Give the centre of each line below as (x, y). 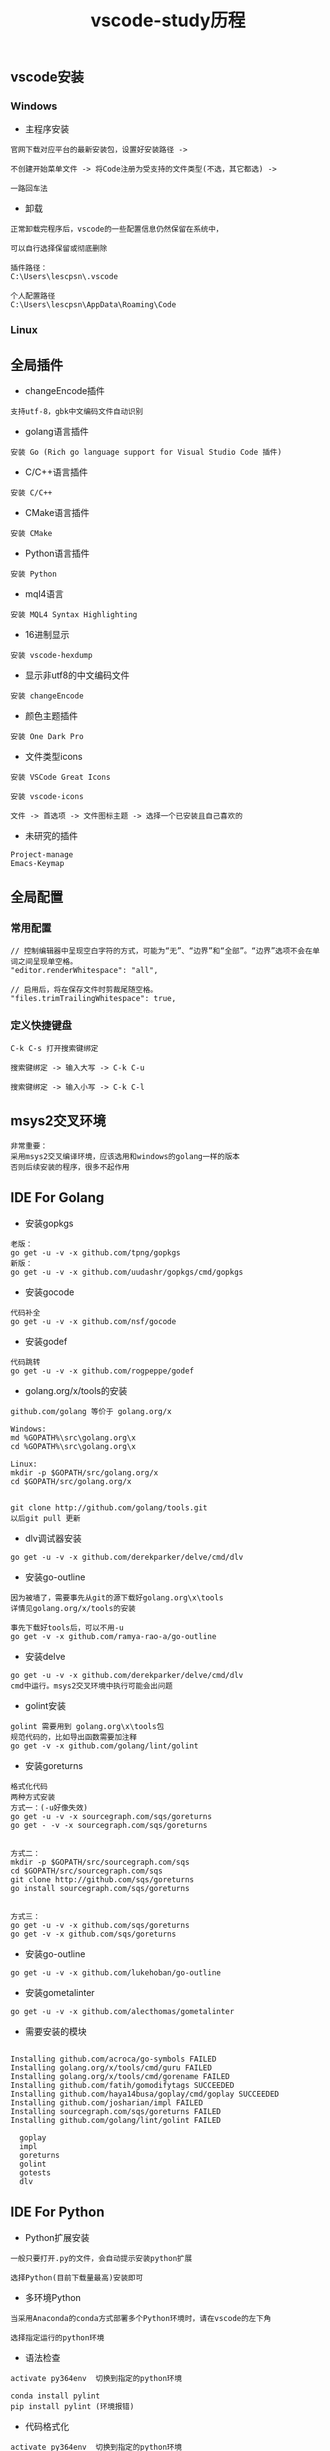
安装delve (45, 1656)
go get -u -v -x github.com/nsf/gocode (93, 1321)
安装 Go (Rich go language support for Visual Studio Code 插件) (146, 452)
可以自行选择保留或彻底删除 (59, 249)
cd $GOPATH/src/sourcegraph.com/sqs (86, 1871)
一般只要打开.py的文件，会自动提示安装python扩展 (101, 2258)
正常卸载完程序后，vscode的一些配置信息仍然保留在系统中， (117, 229)
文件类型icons (53, 757)
